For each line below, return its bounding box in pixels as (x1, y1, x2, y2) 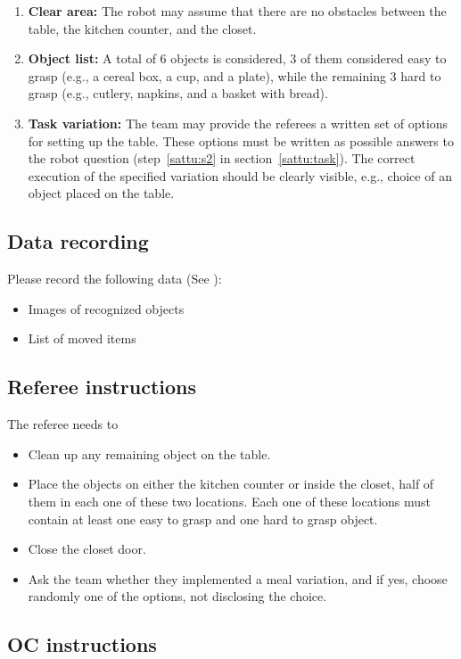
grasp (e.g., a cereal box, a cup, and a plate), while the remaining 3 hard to (28, 66, 441, 85)
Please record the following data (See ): (7, 269, 222, 288)
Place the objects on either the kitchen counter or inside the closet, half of (28, 474, 434, 493)
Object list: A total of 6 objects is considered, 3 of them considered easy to (28, 49, 447, 68)
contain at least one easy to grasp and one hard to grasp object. (28, 509, 378, 528)
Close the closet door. (28, 540, 146, 558)
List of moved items (28, 329, 136, 348)
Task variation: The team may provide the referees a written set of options (28, 113, 449, 132)
